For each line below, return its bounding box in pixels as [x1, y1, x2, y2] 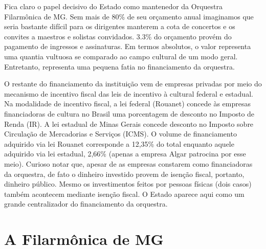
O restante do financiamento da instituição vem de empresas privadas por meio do [4, 78, 262, 89]
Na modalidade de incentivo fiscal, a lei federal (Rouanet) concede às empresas [4, 98, 251, 109]
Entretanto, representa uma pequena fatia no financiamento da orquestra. [4, 61, 235, 72]
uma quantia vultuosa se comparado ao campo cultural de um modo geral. [4, 51, 238, 61]
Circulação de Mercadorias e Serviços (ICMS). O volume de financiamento [4, 128, 237, 139]
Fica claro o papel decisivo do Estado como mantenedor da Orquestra [4, 1, 223, 11]
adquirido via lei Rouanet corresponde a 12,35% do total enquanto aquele [4, 138, 234, 149]
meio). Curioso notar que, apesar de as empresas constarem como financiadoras [4, 158, 253, 169]
